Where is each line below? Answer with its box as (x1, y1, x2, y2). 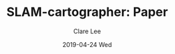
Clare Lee (73, 27, 101, 35)
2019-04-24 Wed (62, 40, 112, 48)
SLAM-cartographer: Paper (6, 4, 169, 20)
